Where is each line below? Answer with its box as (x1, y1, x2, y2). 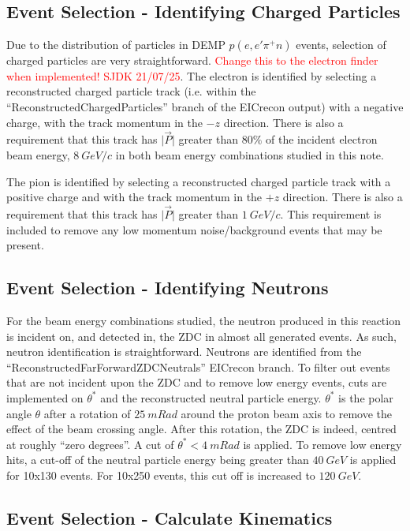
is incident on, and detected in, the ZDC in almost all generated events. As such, (6, 327, 397, 344)
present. (6, 237, 44, 253)
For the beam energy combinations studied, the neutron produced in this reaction (6, 312, 401, 328)
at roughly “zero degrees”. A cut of (6, 436, 174, 452)
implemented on (6, 389, 84, 406)
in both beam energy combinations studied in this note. (115, 146, 384, 163)
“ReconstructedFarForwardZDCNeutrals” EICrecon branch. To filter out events (6, 358, 390, 375)
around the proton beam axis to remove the (181, 405, 392, 421)
